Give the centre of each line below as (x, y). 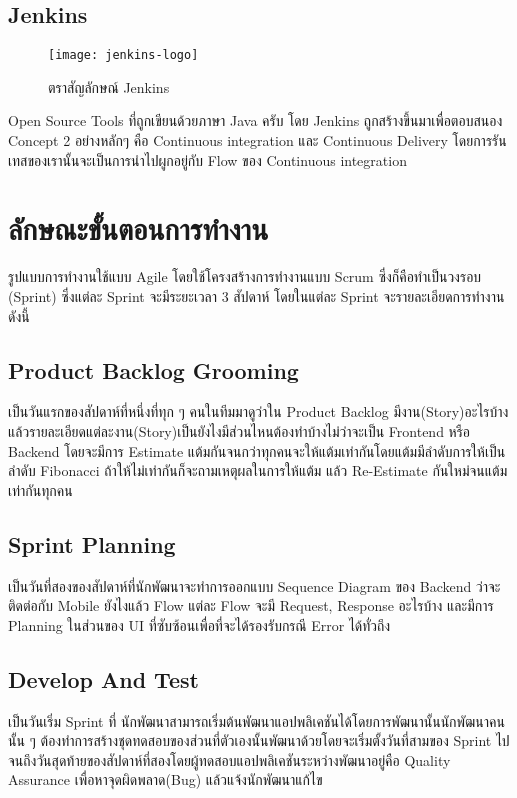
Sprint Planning (92, 543)
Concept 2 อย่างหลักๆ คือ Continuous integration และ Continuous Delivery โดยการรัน (257, 140)
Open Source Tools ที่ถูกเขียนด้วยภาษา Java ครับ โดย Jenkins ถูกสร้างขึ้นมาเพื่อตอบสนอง (255, 120)
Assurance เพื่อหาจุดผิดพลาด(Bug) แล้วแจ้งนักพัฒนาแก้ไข (165, 779)
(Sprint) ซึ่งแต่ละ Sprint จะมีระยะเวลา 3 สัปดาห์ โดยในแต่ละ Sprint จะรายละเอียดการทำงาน (256, 295)
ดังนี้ (19, 315)
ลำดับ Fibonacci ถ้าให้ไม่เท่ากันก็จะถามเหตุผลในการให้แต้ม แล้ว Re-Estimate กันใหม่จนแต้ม (258, 470)
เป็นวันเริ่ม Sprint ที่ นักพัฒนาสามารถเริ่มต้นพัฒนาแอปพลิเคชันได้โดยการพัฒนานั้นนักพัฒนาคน (256, 720)
